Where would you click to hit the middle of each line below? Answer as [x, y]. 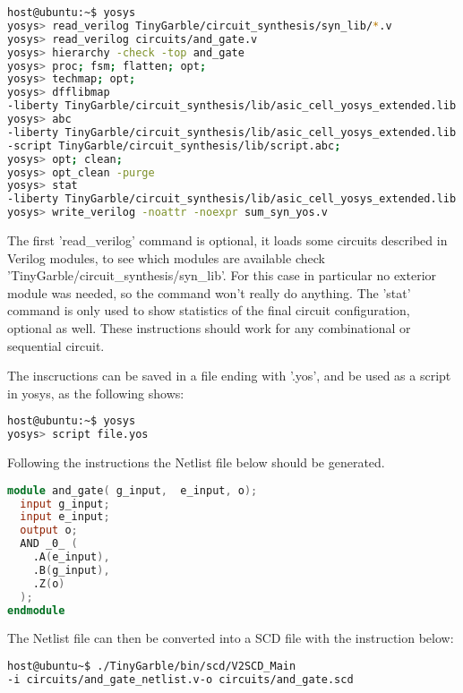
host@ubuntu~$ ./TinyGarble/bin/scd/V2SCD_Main [152, 667]
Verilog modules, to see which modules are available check [166, 257]
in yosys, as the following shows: [96, 393]
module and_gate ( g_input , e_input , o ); [133, 490]
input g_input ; [65, 504]
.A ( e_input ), [71, 557]
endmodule [36, 610]
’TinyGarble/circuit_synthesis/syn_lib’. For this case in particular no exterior [222, 275]
